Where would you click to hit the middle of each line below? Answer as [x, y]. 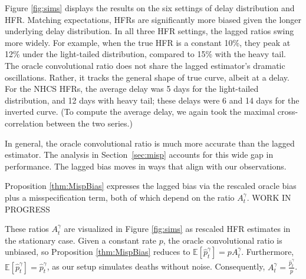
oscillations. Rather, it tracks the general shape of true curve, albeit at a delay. [147, 77]
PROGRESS [27, 209]
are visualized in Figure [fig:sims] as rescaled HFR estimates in [177, 229]
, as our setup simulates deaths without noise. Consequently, [156, 266]
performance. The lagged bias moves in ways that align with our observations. [146, 166]
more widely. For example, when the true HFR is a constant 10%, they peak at [148, 42]
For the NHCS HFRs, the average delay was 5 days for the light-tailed [132, 89]
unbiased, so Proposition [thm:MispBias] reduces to [98, 252]
